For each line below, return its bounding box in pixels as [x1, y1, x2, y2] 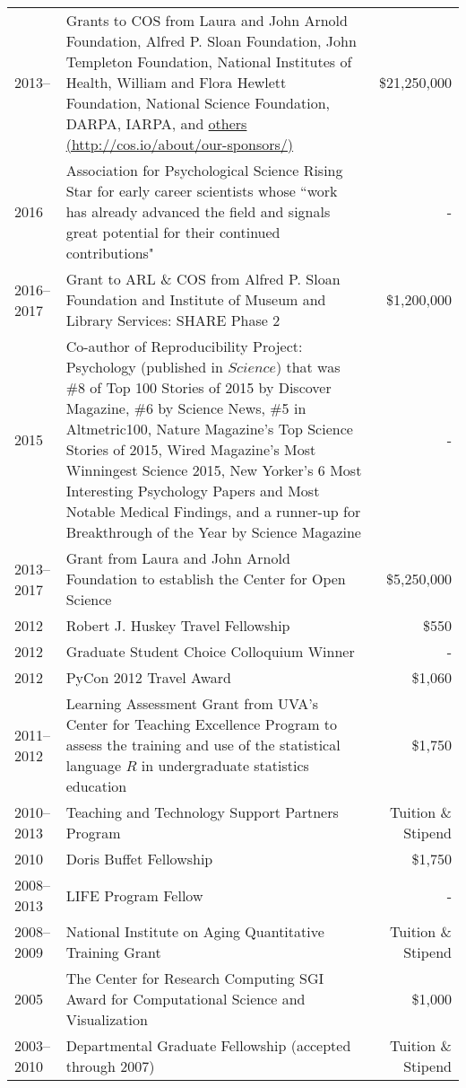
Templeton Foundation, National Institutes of [65, 51, 352, 72]
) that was [275, 356, 341, 377]
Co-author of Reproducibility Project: [65, 336, 303, 356]
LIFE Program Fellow [65, 884, 203, 906]
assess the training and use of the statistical [65, 734, 341, 755]
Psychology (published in [65, 356, 223, 377]
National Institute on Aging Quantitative [65, 921, 324, 942]
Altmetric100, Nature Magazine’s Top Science [65, 418, 353, 439]
